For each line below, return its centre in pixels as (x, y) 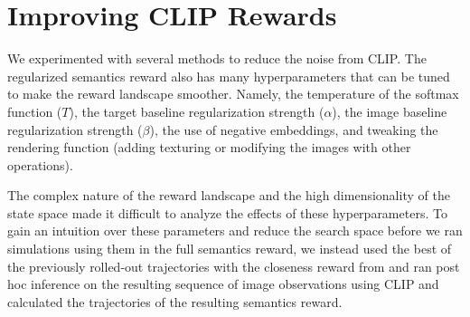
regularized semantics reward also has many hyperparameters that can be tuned (229, 76)
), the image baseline (390, 111)
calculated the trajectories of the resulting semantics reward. (175, 301)
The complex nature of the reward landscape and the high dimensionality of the (229, 195)
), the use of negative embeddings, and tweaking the (294, 129)
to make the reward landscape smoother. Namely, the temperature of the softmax (233, 94)
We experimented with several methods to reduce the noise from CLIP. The (217, 58)
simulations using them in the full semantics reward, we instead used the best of (230, 249)
